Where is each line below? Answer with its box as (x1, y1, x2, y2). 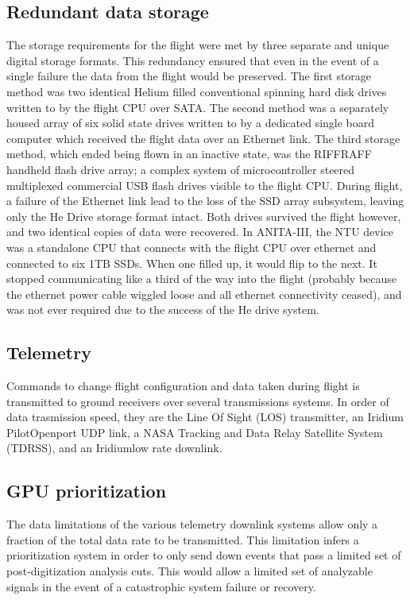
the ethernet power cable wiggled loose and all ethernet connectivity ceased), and (6, 285, 402, 302)
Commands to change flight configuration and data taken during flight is (6, 377, 360, 394)
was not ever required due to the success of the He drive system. (6, 301, 319, 318)
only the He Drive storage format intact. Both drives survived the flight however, (6, 207, 401, 224)
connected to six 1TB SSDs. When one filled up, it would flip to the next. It (6, 254, 377, 271)
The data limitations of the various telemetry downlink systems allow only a (6, 516, 378, 532)
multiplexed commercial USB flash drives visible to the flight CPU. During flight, (6, 176, 403, 193)
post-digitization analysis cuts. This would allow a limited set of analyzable (6, 563, 373, 579)
